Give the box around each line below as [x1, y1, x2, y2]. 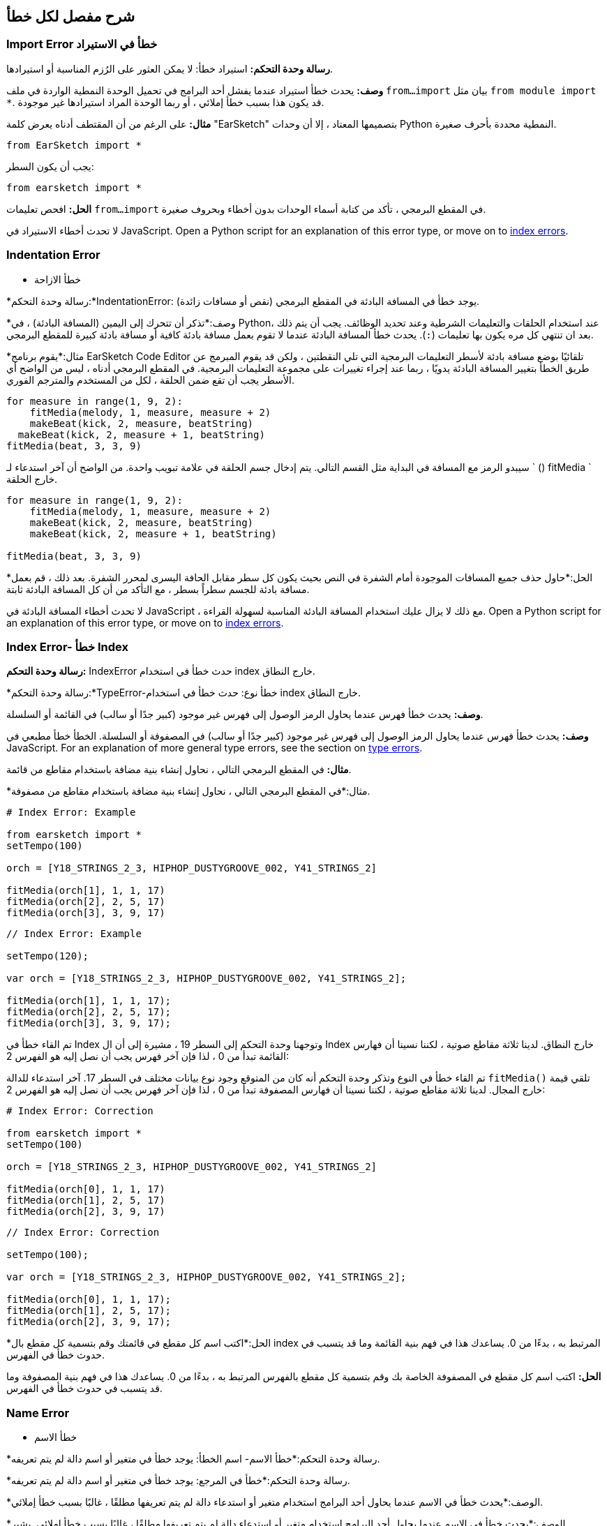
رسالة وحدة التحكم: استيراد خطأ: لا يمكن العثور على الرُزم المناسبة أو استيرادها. [6, 62, 334, 75]
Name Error [6, 1405, 70, 1420]
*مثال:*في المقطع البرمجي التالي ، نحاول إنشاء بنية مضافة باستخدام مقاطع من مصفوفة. [6, 785, 370, 798]
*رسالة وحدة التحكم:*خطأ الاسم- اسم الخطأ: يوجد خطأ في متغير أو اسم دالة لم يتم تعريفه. [6, 1453, 380, 1465]
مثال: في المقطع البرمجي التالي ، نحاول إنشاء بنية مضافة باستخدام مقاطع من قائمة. [6, 763, 352, 776]
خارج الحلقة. [6, 472, 58, 485]
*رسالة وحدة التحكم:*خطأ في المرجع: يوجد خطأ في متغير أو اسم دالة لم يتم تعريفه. [6, 1474, 350, 1487]
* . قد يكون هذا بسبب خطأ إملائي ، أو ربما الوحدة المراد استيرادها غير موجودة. [6, 96, 324, 108]
